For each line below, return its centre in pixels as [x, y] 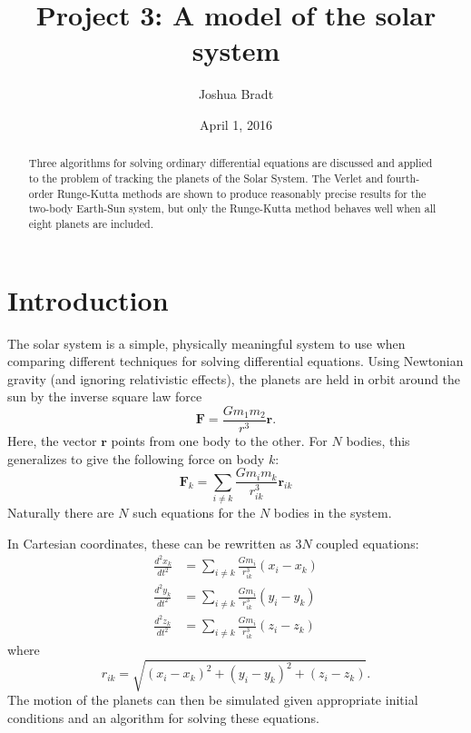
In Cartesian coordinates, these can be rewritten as [149, 543]
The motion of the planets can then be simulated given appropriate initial [213, 700]
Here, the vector [52, 440]
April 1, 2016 [236, 124]
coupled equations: [368, 543]
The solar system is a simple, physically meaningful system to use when [206, 343]
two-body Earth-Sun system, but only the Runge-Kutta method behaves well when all [232, 208]
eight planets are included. [91, 223]
